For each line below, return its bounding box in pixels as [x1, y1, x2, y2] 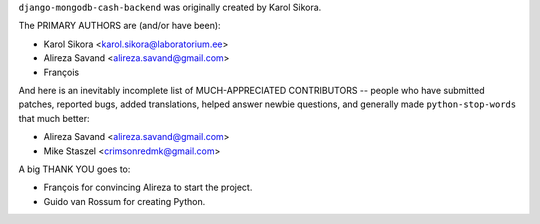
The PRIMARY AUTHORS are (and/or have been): [18, 20, 221, 32]
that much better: [18, 112, 90, 124]
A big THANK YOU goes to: [18, 163, 131, 175]
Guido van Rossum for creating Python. [43, 195, 206, 207]
